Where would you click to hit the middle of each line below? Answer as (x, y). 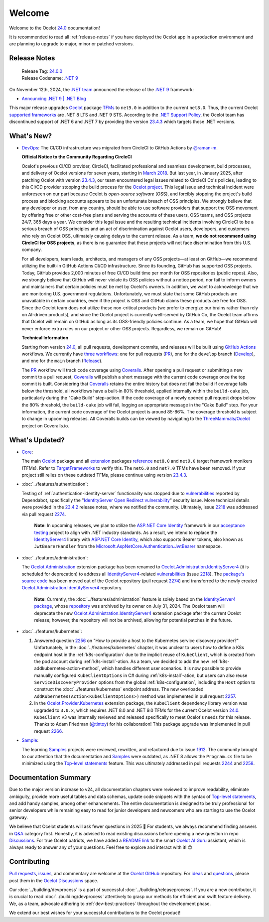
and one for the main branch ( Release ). (62, 361)
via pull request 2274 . (44, 514)
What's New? (31, 136)
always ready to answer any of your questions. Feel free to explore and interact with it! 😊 (101, 847)
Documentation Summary (50, 778)
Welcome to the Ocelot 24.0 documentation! (55, 28)
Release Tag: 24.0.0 (42, 71)
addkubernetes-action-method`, (67, 668)
